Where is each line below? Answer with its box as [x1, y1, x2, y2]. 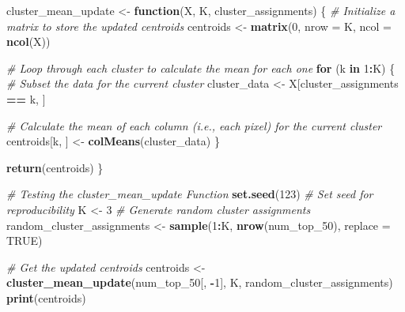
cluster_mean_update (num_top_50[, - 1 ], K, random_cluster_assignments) [6, 274, 393, 291]
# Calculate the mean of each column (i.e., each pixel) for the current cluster [6, 117, 382, 133]
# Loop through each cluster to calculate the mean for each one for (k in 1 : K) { [6, 59, 396, 76]
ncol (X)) [6, 33, 51, 50]
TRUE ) [6, 232, 43, 249]
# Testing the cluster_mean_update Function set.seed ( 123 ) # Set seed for [6, 186, 373, 202]
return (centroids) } [6, 159, 104, 175]
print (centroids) [6, 289, 86, 306]
